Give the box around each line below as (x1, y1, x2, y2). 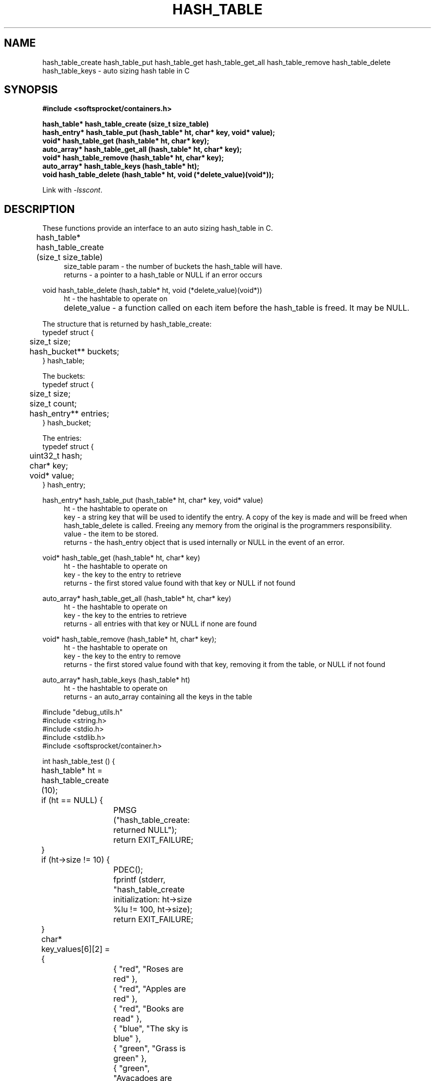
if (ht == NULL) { (41, 795, 103, 806)
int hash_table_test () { (42, 757, 115, 766)
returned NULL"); (113, 825, 177, 835)
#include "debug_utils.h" (42, 708, 123, 717)
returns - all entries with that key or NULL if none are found (64, 619, 257, 628)
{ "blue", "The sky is (113, 1023, 188, 1034)
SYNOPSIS (4, 83, 58, 96)
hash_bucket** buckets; (29, 346, 120, 357)
